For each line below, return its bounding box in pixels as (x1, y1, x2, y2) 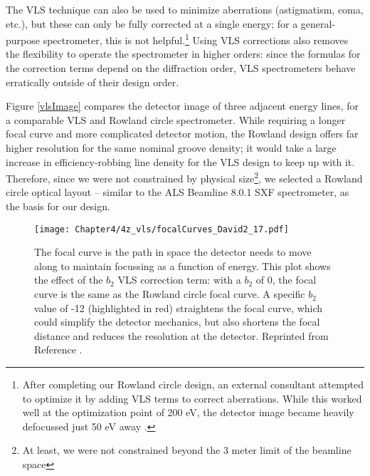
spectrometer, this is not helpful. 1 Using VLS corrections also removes (43, 31, 349, 47)
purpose (6, 32, 40, 47)
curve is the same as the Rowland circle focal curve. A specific (34, 286, 305, 301)
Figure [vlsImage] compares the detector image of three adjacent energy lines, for (6, 98, 359, 113)
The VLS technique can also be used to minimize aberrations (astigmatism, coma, (6, 2, 364, 16)
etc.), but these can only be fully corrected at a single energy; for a (6, 16, 298, 31)
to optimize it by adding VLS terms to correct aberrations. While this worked (22, 390, 362, 405)
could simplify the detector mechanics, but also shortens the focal (34, 314, 320, 329)
